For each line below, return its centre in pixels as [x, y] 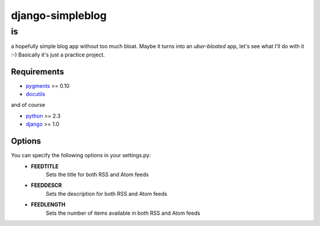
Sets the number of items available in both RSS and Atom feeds [123, 213]
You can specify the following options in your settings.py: [81, 155]
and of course [28, 105]
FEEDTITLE [45, 166]
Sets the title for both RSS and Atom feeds [97, 174]
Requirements [38, 71]
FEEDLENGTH [48, 205]
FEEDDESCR [47, 185]
